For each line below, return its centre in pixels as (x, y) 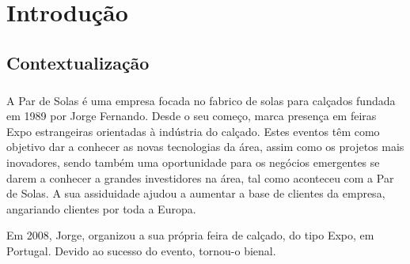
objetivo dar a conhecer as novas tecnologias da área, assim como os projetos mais (205, 147)
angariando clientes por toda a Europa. (101, 208)
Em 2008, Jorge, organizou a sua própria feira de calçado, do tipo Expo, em (190, 235)
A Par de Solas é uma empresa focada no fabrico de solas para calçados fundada (201, 100)
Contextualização (78, 62)
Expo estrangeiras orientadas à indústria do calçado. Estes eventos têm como (193, 131)
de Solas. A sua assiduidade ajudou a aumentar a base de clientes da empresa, (196, 193)
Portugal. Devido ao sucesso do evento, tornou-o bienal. (141, 250)
